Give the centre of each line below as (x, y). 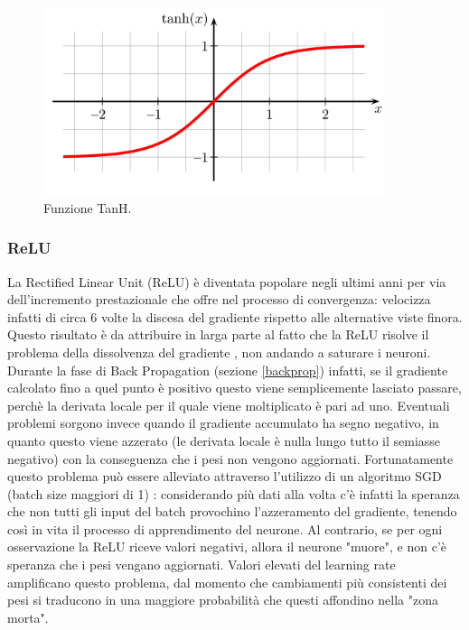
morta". (28, 617)
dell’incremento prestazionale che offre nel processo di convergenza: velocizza (219, 299)
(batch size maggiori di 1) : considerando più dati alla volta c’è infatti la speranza (234, 493)
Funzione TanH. (88, 207)
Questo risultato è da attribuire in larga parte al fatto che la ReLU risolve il (218, 334)
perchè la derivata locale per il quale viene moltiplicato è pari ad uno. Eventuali (229, 405)
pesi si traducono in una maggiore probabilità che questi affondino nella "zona (223, 600)
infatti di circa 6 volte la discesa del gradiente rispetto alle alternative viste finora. (235, 316)
